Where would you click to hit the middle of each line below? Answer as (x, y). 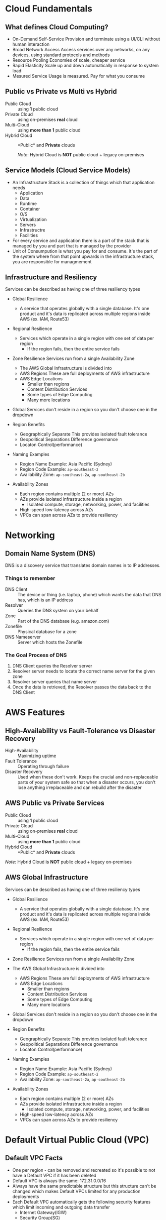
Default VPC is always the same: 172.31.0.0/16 (59, 1181)
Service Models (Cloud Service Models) (68, 170)
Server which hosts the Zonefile (50, 642)
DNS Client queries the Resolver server (52, 666)
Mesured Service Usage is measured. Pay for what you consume (79, 76)
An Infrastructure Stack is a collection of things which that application (83, 182)
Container (30, 209)
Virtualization (33, 219)
